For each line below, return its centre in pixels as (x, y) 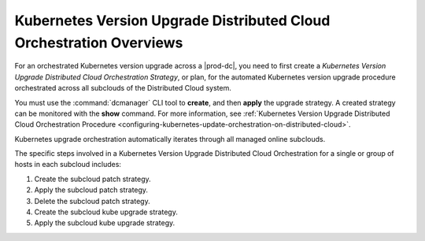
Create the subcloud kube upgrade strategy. (106, 212)
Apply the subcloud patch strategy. (91, 190)
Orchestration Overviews (99, 43)
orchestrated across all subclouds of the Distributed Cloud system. (123, 88)
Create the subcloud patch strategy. (92, 179)
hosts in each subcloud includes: (68, 165)
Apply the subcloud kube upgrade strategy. (105, 223)
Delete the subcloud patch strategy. (92, 201)
